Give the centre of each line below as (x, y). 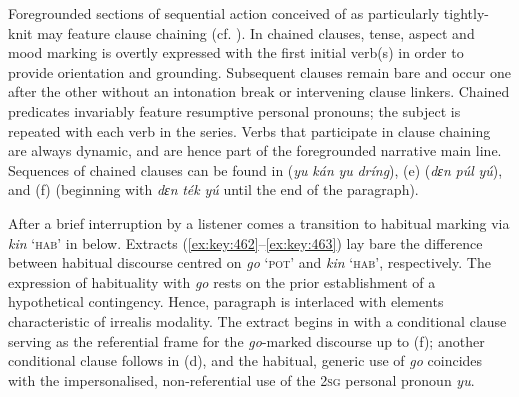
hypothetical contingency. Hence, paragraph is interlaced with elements (226, 301)
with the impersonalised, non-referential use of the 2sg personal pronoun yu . (241, 379)
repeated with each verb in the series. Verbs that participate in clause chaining (249, 130)
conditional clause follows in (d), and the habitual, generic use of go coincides (245, 360)
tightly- (466, 13)
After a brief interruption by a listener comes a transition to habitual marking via (259, 222)
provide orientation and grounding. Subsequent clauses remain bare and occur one (259, 71)
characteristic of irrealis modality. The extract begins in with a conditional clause (257, 320)
